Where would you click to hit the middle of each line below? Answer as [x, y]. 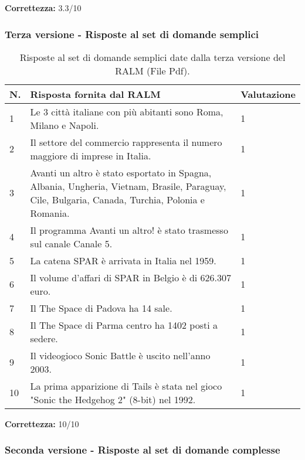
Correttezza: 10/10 [42, 423]
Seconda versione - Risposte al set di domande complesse [143, 450]
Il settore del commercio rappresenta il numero [126, 142]
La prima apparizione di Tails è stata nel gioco [126, 386]
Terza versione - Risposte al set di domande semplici [132, 34]
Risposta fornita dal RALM [95, 94]
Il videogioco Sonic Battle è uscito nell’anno [120, 355]
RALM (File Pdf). [152, 70]
